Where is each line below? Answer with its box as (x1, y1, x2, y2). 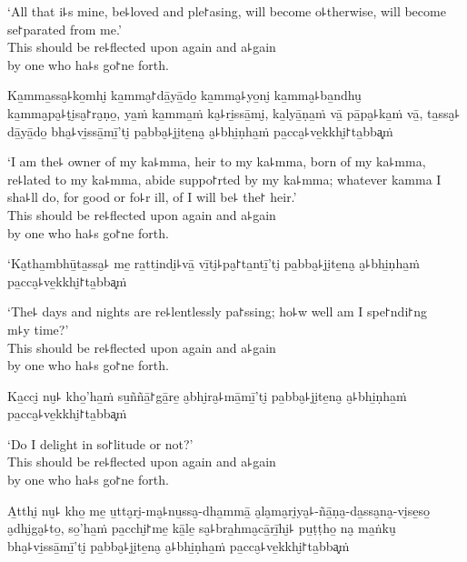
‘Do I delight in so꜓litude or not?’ (7, 434, 194, 453)
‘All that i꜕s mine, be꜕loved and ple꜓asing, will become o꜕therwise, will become (7, 2, 446, 20)
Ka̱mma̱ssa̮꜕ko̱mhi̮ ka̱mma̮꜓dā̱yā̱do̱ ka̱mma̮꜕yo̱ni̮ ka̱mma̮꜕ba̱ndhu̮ (7, 85, 362, 105)
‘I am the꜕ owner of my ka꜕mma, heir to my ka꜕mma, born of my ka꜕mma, (7, 152, 426, 171)
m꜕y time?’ (7, 319, 69, 338)
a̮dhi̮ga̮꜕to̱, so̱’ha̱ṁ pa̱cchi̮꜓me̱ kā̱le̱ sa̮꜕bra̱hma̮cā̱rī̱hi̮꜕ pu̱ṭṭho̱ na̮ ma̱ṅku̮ (7, 518, 396, 537)
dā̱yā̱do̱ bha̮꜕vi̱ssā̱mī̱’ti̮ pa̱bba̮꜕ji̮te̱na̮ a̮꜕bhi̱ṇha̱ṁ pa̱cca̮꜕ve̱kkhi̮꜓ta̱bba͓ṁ (7, 121, 393, 140)
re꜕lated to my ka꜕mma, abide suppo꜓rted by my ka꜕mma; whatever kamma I (7, 169, 442, 188)
